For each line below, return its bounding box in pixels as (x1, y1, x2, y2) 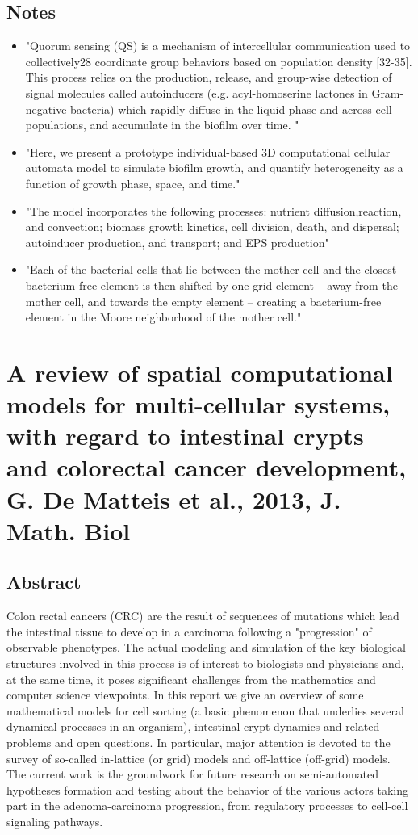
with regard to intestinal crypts (6, 419, 364, 452)
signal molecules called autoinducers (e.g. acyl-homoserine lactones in (25, 84, 368, 101)
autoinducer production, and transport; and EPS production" (25, 233, 329, 250)
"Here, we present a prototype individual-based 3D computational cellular (25, 143, 391, 160)
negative (25, 100, 67, 117)
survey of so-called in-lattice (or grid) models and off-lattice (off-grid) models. (6, 749, 391, 766)
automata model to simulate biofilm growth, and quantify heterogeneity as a (25, 159, 403, 176)
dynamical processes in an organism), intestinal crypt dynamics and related (6, 718, 380, 735)
